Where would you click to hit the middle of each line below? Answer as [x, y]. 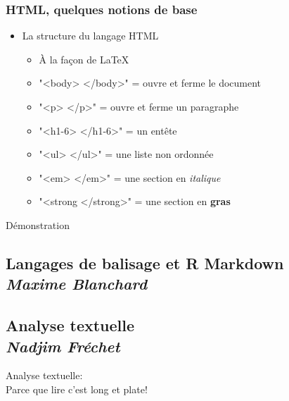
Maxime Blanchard [77, 284]
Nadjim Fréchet [63, 346]
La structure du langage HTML [90, 36]
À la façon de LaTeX [84, 59]
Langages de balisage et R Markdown [145, 263]
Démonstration [38, 224]
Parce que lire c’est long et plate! [77, 389]
